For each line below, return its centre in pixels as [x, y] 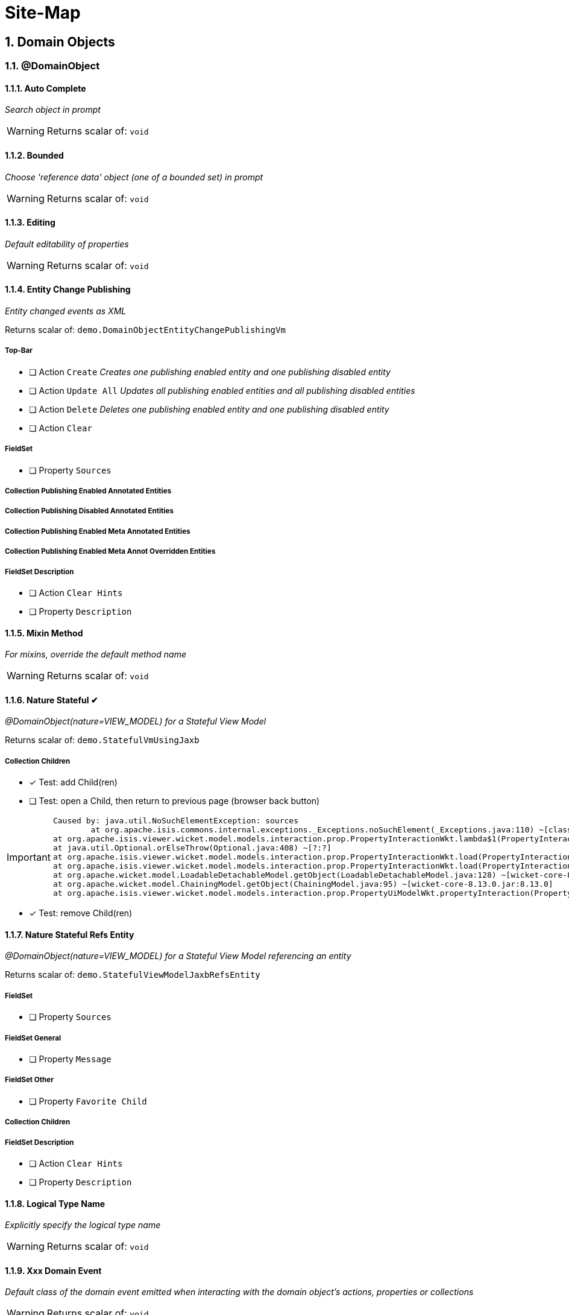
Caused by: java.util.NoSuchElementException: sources [175, 821]
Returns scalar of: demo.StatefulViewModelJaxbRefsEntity [133, 975]
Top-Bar [19, 351]
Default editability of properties [67, 244]
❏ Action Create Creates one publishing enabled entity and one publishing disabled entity [210, 372]
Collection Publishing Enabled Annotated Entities [88, 491]
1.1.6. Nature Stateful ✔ [52, 700]
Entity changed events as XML [66, 311]
